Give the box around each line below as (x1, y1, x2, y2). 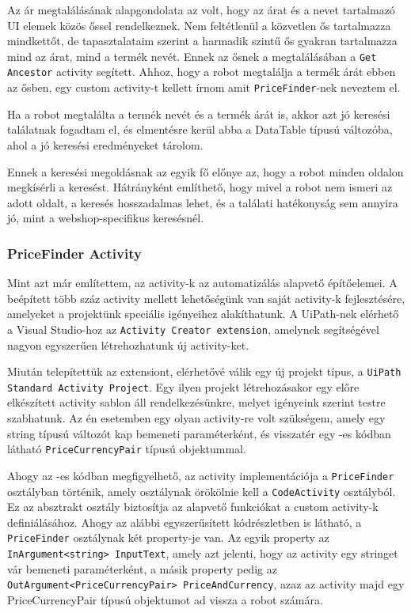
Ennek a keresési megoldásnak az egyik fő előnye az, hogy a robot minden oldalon (7, 163, 404, 180)
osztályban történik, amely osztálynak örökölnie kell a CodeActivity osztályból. (7, 482, 396, 499)
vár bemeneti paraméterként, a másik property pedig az (7, 560, 277, 577)
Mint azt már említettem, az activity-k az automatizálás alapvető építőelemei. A (7, 274, 398, 291)
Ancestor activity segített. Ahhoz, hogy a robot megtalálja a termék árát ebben (7, 63, 396, 80)
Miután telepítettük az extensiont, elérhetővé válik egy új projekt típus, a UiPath (7, 363, 401, 380)
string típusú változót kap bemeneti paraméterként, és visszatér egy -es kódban (7, 425, 391, 441)
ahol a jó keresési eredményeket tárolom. (7, 136, 204, 153)
